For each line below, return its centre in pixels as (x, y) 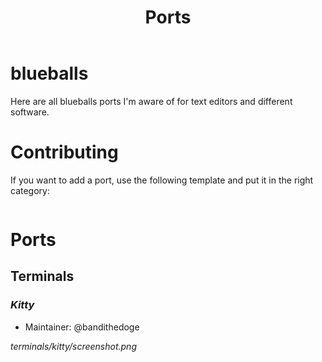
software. (30, 112)
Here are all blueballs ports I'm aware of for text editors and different (151, 101)
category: (30, 190)
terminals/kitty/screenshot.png (73, 346)
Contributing (64, 152)
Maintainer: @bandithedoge (82, 327)
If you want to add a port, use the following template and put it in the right (162, 180)
